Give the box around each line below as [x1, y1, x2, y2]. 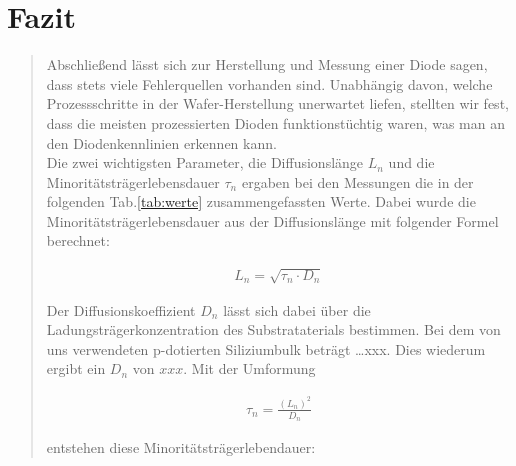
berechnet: [46, 230, 110, 251]
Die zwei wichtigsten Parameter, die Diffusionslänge [46, 152, 364, 173]
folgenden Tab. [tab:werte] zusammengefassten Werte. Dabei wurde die [46, 191, 476, 212]
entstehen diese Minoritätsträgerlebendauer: [46, 437, 316, 458]
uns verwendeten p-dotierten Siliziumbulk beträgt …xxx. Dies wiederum [46, 338, 486, 359]
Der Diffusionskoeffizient [46, 299, 196, 320]
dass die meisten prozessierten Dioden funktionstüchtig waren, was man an [46, 112, 505, 133]
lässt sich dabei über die [223, 299, 371, 320]
